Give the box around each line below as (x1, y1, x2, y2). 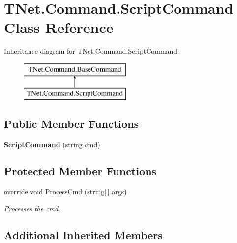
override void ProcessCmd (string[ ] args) (4, 186, 127, 197)
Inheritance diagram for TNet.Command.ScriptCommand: (4, 46, 179, 56)
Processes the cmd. (4, 203, 60, 213)
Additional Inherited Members (4, 227, 163, 242)
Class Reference (4, 17, 114, 37)
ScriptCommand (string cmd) (4, 139, 100, 150)
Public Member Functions (4, 116, 139, 131)
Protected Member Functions (4, 163, 157, 179)
